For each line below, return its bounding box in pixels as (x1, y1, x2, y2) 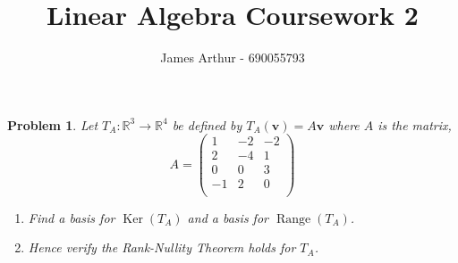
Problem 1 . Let (7, 115, 98, 134)
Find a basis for (28, 208, 115, 226)
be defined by (172, 115, 242, 134)
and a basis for (187, 208, 268, 226)
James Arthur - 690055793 (160, 48, 305, 67)
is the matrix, (377, 115, 452, 134)
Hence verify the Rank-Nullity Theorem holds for (28, 238, 296, 257)
